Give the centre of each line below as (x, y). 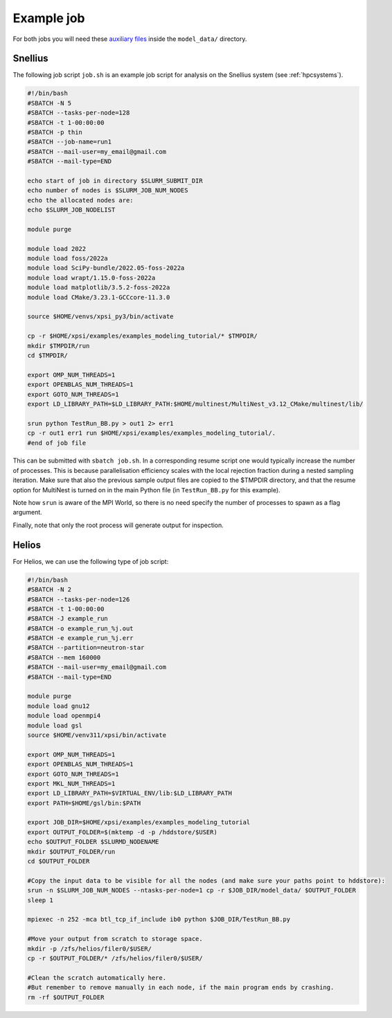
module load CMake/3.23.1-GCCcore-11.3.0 (99, 297)
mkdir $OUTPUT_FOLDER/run (71, 852)
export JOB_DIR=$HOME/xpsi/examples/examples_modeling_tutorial (139, 822)
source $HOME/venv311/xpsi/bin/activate (97, 735)
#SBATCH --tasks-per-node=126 (79, 599)
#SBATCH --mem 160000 (64, 657)
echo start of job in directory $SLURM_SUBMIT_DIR (115, 181)
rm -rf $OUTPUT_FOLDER (66, 997)
